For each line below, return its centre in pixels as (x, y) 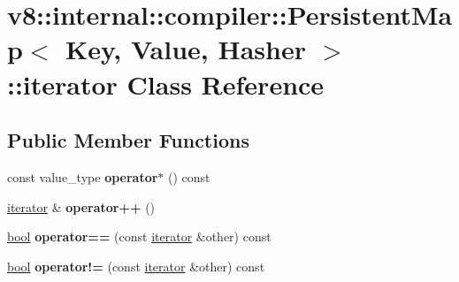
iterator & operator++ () (81, 206)
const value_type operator (83, 176)
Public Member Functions (128, 140)
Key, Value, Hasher (185, 49)
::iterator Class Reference (166, 84)
